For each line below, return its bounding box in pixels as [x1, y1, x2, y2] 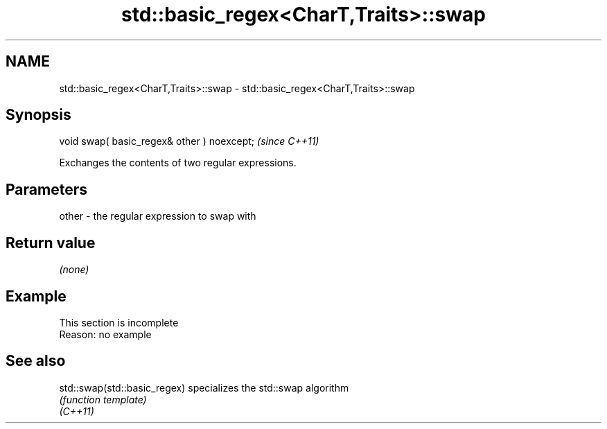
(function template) [59, 393, 147, 405]
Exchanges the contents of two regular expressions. [59, 157, 297, 169]
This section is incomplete [59, 316, 179, 329]
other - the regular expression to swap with [59, 210, 256, 222]
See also [6, 352, 66, 370]
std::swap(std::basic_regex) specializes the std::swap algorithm [59, 381, 349, 394]
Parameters [6, 180, 87, 198]
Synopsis [6, 106, 71, 124]
